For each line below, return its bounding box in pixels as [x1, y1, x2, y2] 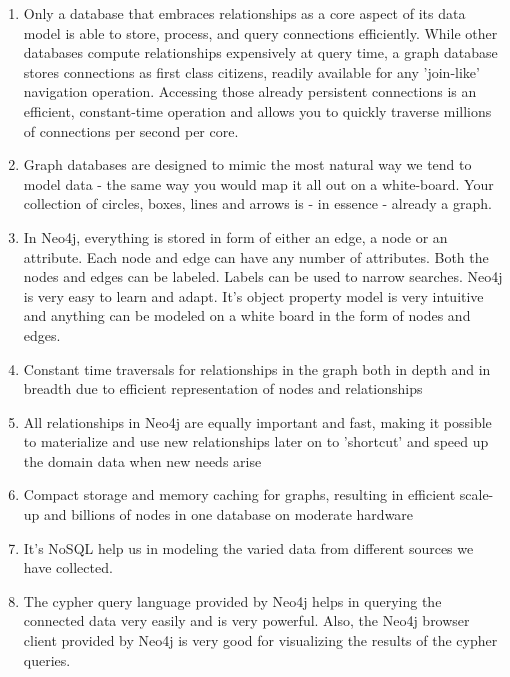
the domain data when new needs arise [23, 450, 262, 471]
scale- [459, 484, 494, 505]
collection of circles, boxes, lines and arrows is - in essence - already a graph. [23, 193, 492, 214]
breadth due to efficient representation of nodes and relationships [23, 378, 423, 399]
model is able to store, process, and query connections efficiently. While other [23, 22, 498, 43]
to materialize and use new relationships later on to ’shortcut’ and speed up [23, 431, 489, 452]
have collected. [23, 557, 113, 578]
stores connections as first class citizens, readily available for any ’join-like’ [23, 61, 480, 82]
